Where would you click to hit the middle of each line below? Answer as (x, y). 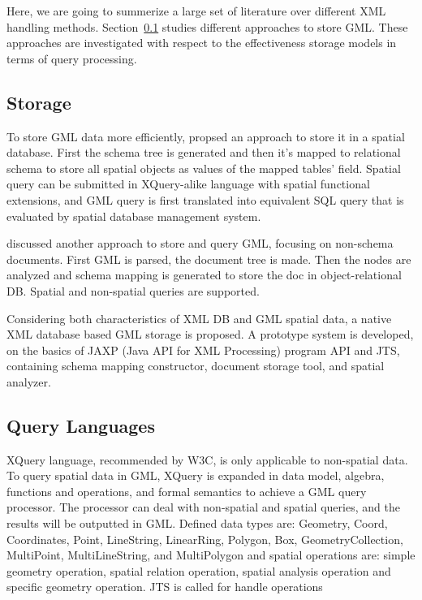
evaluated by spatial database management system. (134, 216)
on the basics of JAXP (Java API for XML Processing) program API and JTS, (203, 350)
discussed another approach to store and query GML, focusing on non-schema (200, 243)
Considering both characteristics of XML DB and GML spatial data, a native (199, 318)
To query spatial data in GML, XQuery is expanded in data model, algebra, (196, 475)
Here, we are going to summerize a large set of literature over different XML (196, 11)
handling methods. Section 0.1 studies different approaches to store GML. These (207, 26)
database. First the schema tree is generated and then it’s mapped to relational (204, 152)
